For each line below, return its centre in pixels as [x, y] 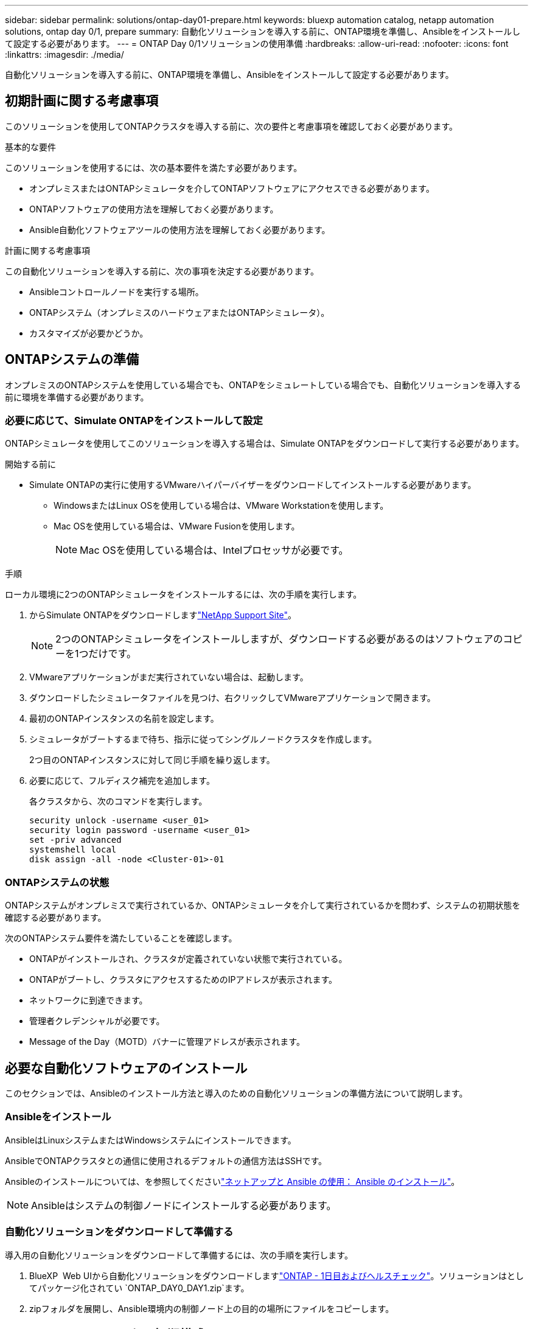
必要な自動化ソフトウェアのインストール [126, 1068]
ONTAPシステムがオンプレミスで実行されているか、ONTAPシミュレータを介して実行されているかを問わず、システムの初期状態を [263, 905]
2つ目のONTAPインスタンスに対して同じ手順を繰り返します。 [152, 760]
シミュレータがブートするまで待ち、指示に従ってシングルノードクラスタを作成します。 [203, 739]
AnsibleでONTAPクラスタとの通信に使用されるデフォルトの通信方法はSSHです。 [166, 1160]
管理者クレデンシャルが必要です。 [97, 1021]
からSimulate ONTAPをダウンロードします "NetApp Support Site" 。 [163, 615]
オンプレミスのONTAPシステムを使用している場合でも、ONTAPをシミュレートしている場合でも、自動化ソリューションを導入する [263, 385]
